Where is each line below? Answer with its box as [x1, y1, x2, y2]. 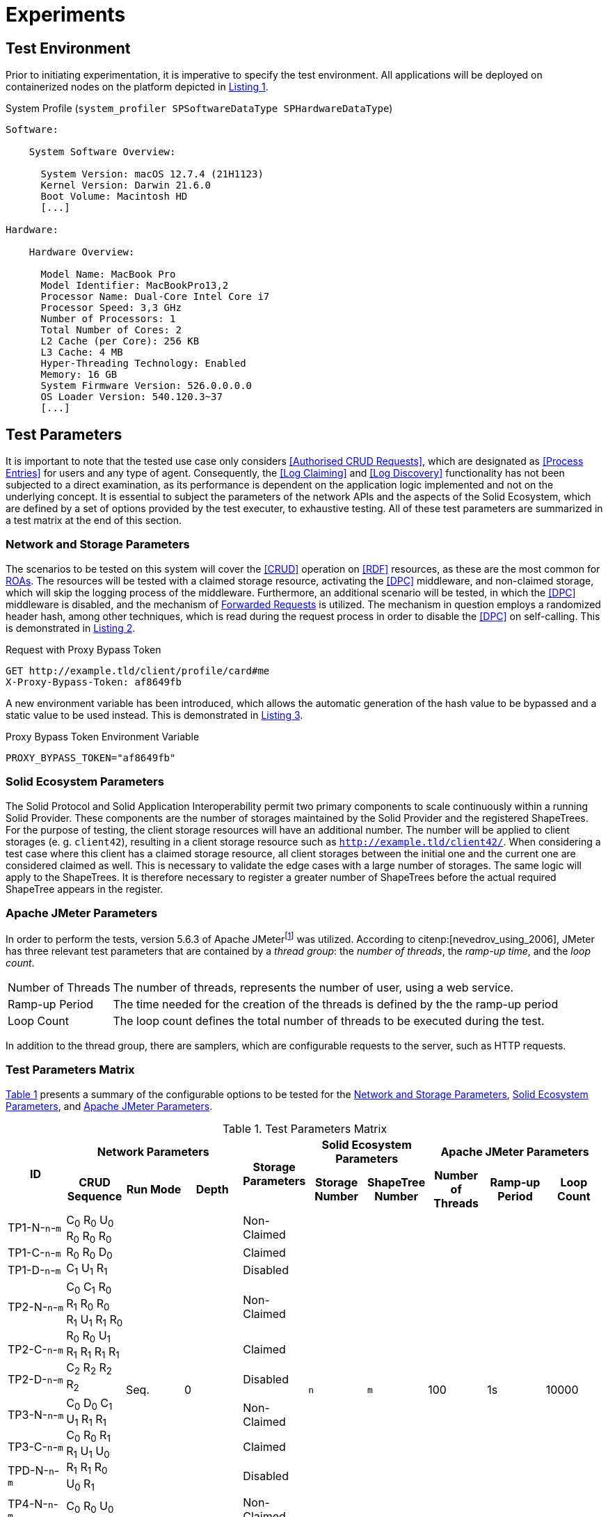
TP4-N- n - [8, 1497, 58, 1511]
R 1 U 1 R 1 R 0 [66, 1312, 123, 1328]
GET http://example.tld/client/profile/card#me [6, 665, 270, 676]
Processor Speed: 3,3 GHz [40, 302, 182, 314]
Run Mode [126, 1182, 182, 1196]
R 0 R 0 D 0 [66, 1245, 113, 1262]
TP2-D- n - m [8, 1372, 63, 1387]
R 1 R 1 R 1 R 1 [66, 1344, 120, 1361]
